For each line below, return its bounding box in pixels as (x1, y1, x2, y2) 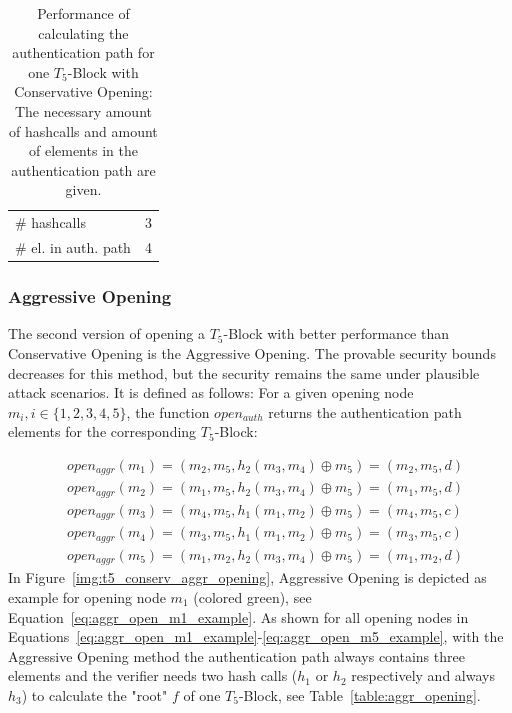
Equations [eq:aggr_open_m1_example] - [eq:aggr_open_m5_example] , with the (8, 626, 504, 647)
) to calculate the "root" (21, 684, 168, 705)
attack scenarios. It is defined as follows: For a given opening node (8, 382, 414, 403)
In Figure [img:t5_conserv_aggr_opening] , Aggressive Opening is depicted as (8, 567, 487, 588)
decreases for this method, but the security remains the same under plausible (8, 362, 480, 383)
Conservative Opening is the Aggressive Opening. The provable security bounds (8, 342, 496, 363)
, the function (126, 401, 210, 422)
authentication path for (12, 42, 155, 63)
